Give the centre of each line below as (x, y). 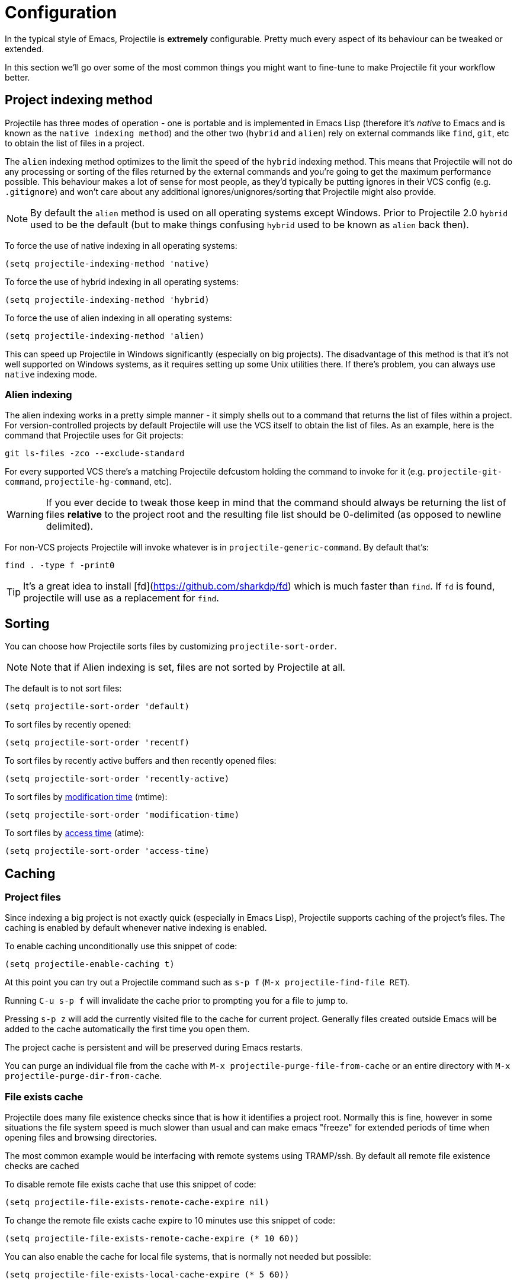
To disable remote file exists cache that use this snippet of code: (131, 1184)
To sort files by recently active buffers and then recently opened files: (141, 761)
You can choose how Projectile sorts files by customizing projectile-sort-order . (171, 646)
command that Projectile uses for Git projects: (94, 436)
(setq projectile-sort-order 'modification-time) (122, 815)
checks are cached (42, 1166)
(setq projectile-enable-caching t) (90, 964)
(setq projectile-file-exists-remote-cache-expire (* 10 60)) (152, 1239)
